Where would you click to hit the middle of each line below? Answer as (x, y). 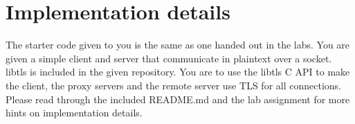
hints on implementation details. (74, 113)
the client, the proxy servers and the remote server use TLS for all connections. (173, 85)
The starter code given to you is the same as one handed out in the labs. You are (178, 45)
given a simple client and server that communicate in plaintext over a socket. (169, 58)
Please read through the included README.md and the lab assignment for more (178, 99)
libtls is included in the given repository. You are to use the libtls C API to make (178, 72)
